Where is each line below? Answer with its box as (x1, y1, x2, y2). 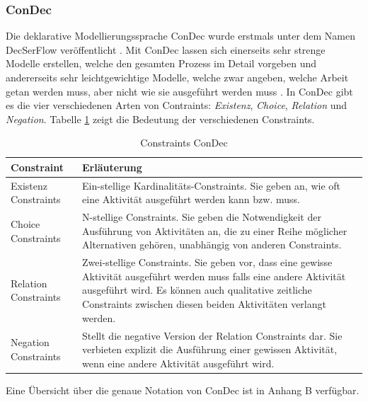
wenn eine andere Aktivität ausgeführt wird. (82, 355, 275, 370)
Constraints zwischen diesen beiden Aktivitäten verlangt (82, 297, 326, 311)
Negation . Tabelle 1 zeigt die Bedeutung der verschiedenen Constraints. (6, 111, 315, 126)
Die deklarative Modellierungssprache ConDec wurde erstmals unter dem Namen (6, 28, 356, 43)
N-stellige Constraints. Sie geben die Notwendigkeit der (82, 209, 321, 224)
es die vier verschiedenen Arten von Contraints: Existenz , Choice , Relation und (6, 98, 347, 113)
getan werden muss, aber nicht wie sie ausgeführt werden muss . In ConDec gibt (6, 84, 353, 98)
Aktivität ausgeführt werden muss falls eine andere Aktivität (82, 268, 346, 283)
